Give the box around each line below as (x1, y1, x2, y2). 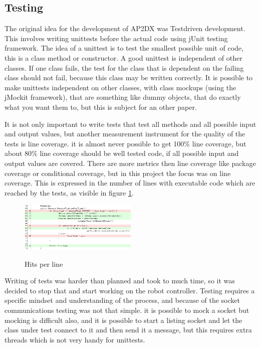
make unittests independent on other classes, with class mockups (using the (5, 82, 236, 92)
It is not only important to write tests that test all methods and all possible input (5, 118, 256, 129)
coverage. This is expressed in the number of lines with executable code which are (5, 178, 255, 188)
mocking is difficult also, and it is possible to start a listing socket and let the (5, 314, 242, 325)
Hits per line (25, 258, 63, 269)
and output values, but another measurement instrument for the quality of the (5, 128, 245, 139)
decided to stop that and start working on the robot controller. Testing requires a (5, 285, 255, 295)
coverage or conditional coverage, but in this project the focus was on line (5, 167, 231, 178)
